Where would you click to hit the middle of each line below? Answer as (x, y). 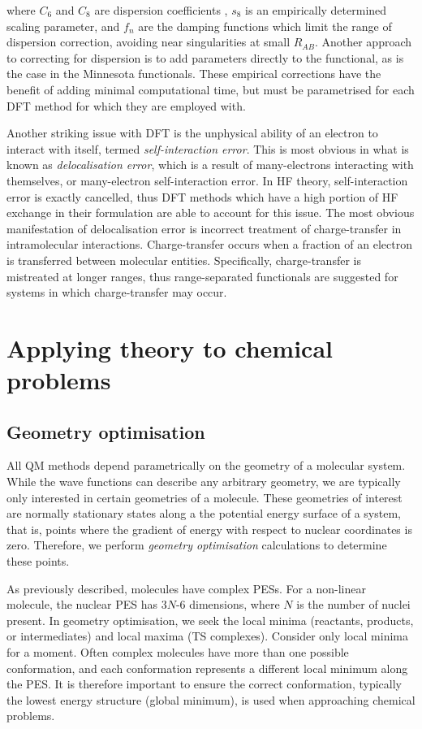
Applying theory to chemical (170, 347)
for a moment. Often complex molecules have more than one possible (178, 651)
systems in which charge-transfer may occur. (117, 292)
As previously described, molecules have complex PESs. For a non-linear (186, 588)
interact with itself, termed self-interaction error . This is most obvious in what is (208, 148)
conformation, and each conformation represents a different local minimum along (207, 668)
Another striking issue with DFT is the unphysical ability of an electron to (192, 133)
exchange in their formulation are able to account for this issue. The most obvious (211, 213)
